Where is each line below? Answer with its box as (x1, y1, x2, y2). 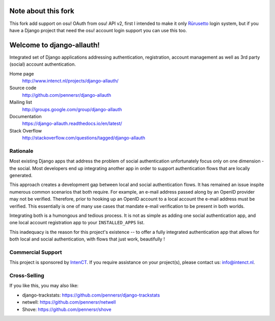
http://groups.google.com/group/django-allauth (22, 106, 122, 112)
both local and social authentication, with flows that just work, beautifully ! (9, 236, 165, 242)
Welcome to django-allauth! (9, 41, 100, 49)
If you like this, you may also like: (9, 283, 79, 289)
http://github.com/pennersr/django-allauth (22, 92, 112, 98)
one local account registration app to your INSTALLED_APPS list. (9, 220, 145, 226)
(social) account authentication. (9, 61, 76, 67)
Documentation (9, 113, 42, 119)
